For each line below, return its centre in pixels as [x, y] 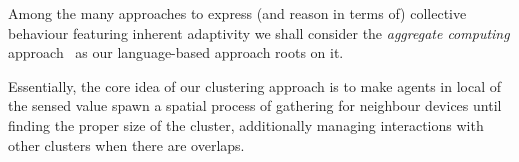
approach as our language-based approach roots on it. [176, 52]
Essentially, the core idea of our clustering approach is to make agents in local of [255, 85]
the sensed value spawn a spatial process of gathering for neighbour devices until [255, 105]
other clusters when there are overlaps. [126, 144]
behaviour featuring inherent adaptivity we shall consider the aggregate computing [259, 32]
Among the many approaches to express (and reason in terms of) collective [237, 13]
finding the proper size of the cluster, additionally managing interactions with [246, 124]
